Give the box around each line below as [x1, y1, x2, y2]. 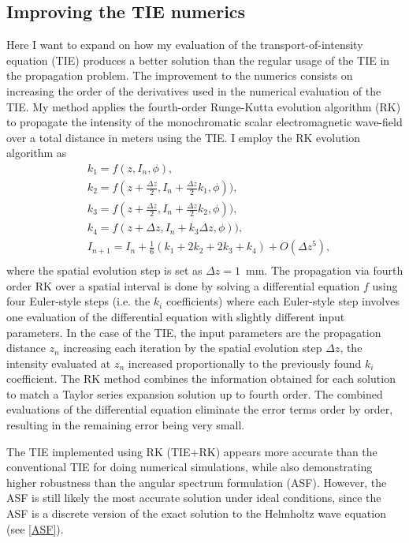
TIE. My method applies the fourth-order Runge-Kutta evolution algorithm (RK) [6, 98, 401, 114]
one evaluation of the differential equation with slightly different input [6, 308, 345, 324]
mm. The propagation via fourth [246, 262, 403, 279]
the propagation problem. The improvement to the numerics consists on [6, 67, 353, 84]
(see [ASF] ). [6, 520, 64, 537]
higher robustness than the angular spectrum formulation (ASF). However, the [6, 474, 387, 490]
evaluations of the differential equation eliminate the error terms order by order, [6, 401, 393, 418]
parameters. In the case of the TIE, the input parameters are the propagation [6, 324, 381, 340]
